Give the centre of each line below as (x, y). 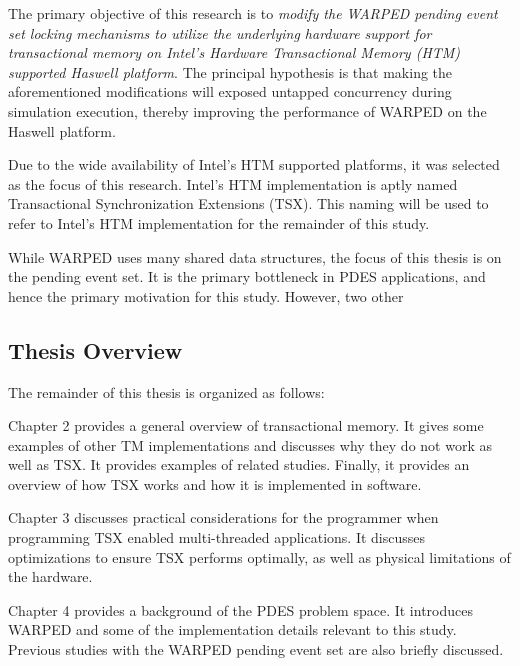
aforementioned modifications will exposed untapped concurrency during (230, 91)
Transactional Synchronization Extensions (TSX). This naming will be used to (248, 203)
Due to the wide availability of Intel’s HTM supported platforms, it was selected (254, 164)
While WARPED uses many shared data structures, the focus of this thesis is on (255, 256)
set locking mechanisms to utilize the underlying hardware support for (220, 32)
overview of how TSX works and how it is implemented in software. (215, 483)
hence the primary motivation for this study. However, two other (206, 295)
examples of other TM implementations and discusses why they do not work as (250, 444)
